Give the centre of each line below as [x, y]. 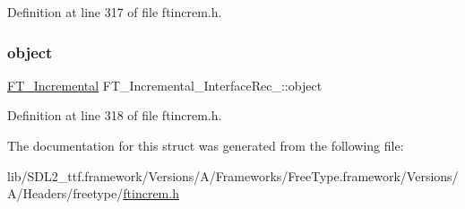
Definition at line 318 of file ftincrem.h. [115, 115]
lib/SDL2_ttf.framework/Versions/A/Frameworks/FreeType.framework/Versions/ [233, 175]
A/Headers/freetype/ [65, 193]
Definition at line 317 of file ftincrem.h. [115, 12]
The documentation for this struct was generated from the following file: [206, 145]
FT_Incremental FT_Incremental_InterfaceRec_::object [165, 85]
